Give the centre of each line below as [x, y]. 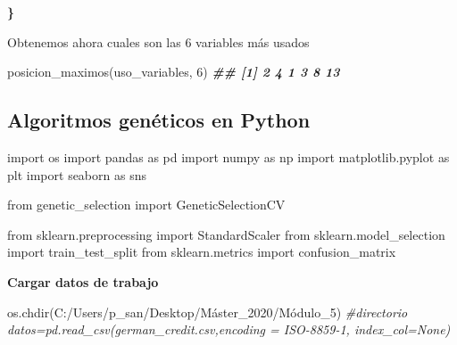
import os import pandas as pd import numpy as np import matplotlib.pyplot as [228, 156]
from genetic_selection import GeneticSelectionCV [146, 205]
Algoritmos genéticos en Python [159, 120]
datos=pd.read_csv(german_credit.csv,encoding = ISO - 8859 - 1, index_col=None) [229, 329]
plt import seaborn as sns [77, 174]
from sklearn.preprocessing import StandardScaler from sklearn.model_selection [226, 234]
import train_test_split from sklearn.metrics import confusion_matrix [202, 252]
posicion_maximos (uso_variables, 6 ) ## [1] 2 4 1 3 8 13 [174, 72]
